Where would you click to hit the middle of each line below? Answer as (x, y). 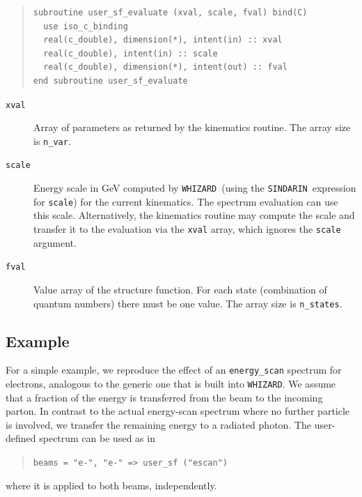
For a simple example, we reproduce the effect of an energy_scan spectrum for (174, 370)
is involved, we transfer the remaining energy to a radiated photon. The (159, 424)
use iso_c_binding (86, 26)
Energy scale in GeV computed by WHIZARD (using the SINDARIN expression (195, 188)
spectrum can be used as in (97, 438)
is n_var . (52, 140)
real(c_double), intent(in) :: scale (131, 53)
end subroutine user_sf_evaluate (110, 81)
